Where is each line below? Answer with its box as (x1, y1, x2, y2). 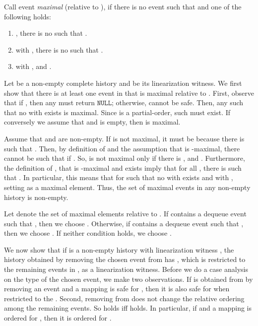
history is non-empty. (4, 192, 68, 202)
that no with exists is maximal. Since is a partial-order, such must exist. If (4, 107, 231, 117)
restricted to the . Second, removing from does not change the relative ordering (4, 293, 245, 303)
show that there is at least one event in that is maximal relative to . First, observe (4, 87, 254, 98)
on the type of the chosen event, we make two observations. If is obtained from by (4, 273, 253, 284)
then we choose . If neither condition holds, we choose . (4, 228, 172, 238)
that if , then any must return (4, 97, 95, 108)
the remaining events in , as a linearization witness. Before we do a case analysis (4, 264, 248, 274)
